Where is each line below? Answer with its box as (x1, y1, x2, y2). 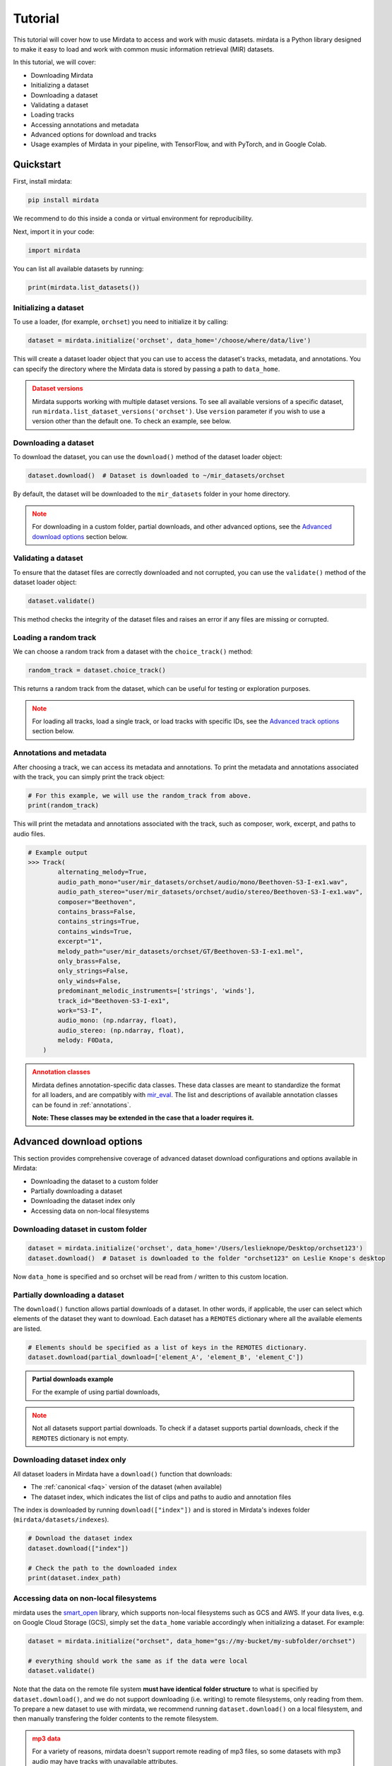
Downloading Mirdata (30, 71, 93, 79)
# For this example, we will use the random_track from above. (28, 791, 252, 800)
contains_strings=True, (57, 918, 141, 925)
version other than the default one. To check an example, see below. (32, 417, 232, 425)
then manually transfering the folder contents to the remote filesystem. (13, 1714, 219, 1723)
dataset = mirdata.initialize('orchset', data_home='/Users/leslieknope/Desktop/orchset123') (28, 1244, 364, 1252)
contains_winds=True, (57, 928, 133, 935)
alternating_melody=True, (57, 868, 148, 876)
